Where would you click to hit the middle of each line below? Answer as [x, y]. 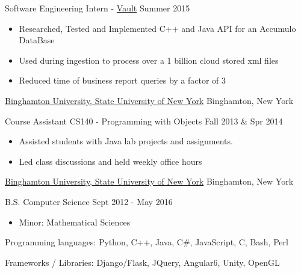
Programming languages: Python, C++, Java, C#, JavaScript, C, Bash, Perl [147, 242]
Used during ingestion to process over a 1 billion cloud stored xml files [149, 60]
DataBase [37, 40]
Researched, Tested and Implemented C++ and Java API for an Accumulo [157, 28]
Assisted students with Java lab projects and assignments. [126, 141]
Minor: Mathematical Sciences [75, 222]
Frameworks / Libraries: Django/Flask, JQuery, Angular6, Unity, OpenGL [142, 262]
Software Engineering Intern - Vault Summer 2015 [98, 8]
